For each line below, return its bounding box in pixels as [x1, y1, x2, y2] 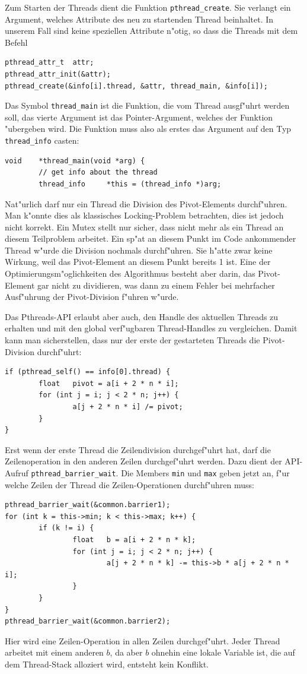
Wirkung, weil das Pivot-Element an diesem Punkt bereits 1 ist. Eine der [5, 255, 271, 268]
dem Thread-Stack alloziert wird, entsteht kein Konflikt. [5, 657, 209, 670]
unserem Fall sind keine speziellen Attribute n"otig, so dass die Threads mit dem [5, 24, 298, 37]
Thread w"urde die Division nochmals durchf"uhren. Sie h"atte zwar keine [5, 243, 273, 256]
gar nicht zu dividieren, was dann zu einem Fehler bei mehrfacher [37, 279, 275, 291]
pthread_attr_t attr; [5, 58, 94, 67]
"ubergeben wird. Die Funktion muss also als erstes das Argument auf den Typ [5, 122, 292, 135]
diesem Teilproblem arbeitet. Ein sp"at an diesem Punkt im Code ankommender [5, 232, 296, 245]
